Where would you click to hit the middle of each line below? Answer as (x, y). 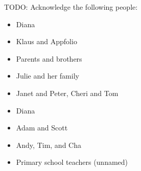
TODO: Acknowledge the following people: (71, 7)
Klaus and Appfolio (46, 41)
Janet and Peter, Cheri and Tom (67, 93)
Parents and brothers (49, 58)
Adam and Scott (42, 128)
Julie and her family (48, 76)
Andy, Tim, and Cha (49, 145)
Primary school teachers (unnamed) (72, 162)
